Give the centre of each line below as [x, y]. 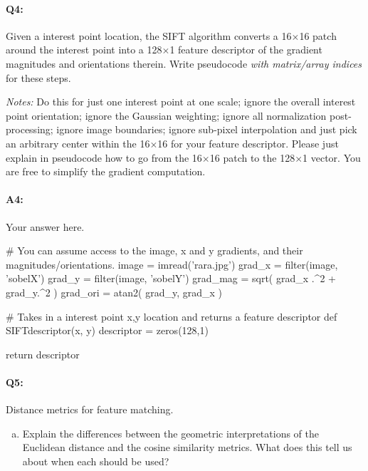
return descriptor [43, 354]
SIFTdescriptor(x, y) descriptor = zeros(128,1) [107, 330]
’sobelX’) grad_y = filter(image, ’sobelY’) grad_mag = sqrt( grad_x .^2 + [171, 278]
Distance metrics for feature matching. [90, 409]
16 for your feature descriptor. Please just [248, 143]
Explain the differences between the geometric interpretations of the [171, 433]
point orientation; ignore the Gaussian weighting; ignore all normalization [166, 115]
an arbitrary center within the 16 [78, 143]
